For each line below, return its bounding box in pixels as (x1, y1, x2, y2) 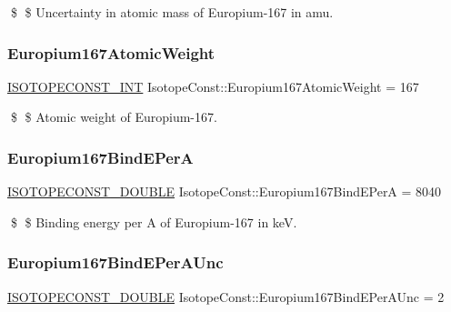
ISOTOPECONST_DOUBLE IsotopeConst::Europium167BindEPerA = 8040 (7, 182, 442, 201)
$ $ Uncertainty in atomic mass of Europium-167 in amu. (10, 3, 334, 21)
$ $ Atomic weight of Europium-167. (10, 107, 217, 126)
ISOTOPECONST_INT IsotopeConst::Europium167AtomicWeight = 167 (7, 76, 419, 96)
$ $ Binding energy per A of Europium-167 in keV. (10, 212, 297, 231)
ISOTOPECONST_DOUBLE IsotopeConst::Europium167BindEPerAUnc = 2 (7, 287, 445, 306)
